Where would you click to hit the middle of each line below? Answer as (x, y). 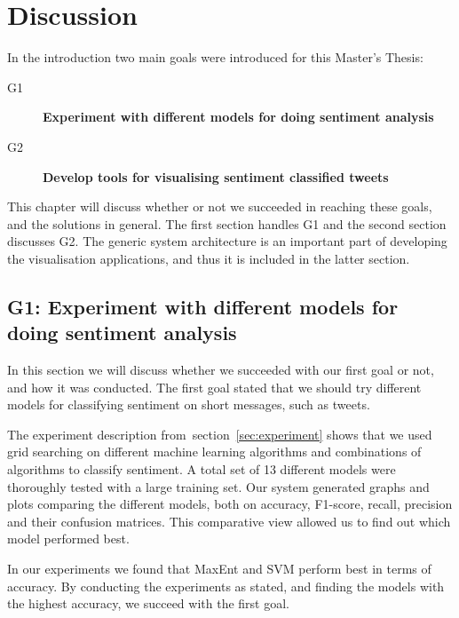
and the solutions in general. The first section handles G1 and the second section (227, 223)
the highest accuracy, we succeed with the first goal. (148, 603)
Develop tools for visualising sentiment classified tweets (216, 176)
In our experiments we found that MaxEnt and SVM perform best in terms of (219, 568)
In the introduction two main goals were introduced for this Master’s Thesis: (215, 57)
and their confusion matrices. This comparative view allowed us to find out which (229, 521)
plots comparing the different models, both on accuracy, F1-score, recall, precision (230, 504)
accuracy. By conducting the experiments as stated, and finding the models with (226, 586)
